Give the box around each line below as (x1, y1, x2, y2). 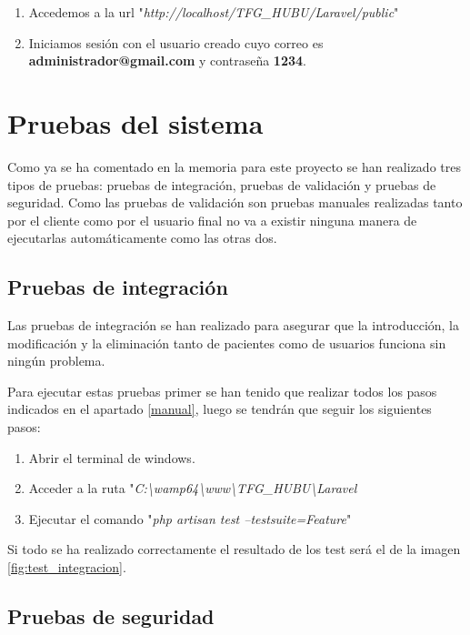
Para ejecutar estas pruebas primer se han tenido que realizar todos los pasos (7, 381, 437, 400)
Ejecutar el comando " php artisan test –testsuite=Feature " (28, 509, 352, 528)
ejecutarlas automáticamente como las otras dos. (7, 228, 277, 247)
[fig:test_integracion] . (7, 558, 126, 577)
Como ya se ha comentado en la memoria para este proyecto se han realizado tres (7, 156, 461, 176)
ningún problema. (7, 351, 105, 370)
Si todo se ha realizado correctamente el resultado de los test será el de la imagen (7, 539, 461, 559)
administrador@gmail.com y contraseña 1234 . (28, 51, 306, 70)
